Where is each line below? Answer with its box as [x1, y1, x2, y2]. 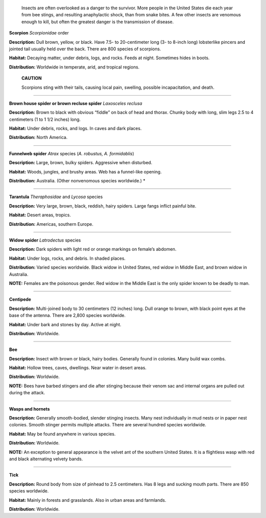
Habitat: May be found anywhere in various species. [9, 431, 116, 437]
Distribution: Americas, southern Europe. [9, 221, 94, 227]
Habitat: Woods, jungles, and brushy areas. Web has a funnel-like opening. [9, 169, 162, 174]
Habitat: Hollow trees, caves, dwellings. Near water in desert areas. [9, 365, 147, 371]
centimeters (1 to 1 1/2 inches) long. [9, 116, 81, 122]
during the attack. [9, 390, 45, 396]
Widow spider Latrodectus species [9, 237, 81, 243]
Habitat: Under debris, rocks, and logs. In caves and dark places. [9, 126, 142, 132]
